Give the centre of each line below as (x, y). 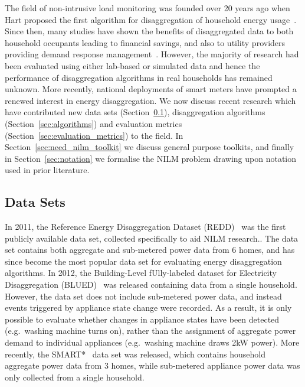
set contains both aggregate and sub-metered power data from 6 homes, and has (150, 250)
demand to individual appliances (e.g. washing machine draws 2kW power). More (152, 342)
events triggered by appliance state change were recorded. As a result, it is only (148, 308)
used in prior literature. (47, 170)
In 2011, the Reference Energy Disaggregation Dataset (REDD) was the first (145, 227)
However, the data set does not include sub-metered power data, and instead (143, 296)
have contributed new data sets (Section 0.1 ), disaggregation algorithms (135, 112)
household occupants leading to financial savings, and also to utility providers (145, 42)
